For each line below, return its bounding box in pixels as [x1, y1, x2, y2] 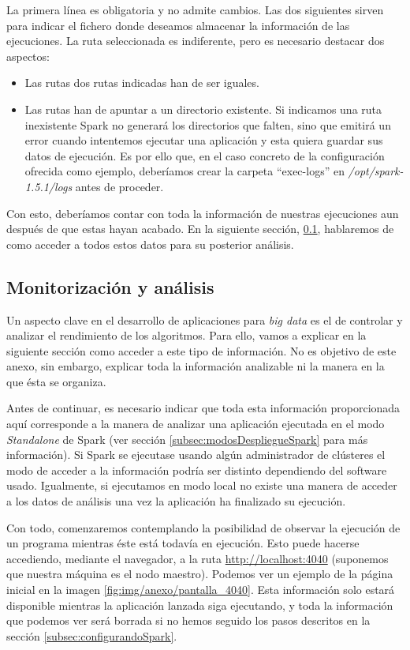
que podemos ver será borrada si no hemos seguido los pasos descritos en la [6, 612, 371, 629]
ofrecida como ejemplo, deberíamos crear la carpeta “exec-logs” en [24, 163, 345, 179]
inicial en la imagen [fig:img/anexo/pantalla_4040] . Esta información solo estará [6, 581, 395, 598]
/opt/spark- [348, 163, 404, 179]
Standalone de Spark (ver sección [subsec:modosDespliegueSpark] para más [6, 430, 368, 447]
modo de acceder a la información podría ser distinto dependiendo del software [6, 461, 387, 478]
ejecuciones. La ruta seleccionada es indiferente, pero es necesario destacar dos [6, 32, 385, 49]
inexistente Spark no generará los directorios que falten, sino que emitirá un [24, 116, 391, 133]
